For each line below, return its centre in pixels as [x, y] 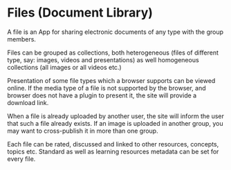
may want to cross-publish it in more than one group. [83, 131]
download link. [28, 102]
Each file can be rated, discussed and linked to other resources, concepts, [113, 144]
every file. [21, 159]
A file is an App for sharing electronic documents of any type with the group [115, 32]
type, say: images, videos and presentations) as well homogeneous [103, 59]
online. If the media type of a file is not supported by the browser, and [107, 88]
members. [22, 39]
